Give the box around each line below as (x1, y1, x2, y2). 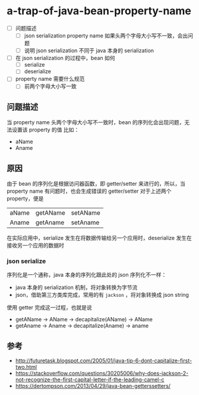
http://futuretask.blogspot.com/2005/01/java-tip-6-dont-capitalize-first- (15, 357, 192, 364)
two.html (15, 363, 37, 371)
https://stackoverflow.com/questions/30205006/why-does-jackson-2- (15, 370, 189, 377)
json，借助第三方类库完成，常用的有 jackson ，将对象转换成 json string (15, 291, 189, 299)
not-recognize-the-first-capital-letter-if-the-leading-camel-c (15, 376, 165, 383)
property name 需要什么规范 (15, 76, 85, 83)
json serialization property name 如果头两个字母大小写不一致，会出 (24, 32, 188, 39)
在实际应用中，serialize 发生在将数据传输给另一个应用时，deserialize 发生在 (7, 234, 192, 242)
